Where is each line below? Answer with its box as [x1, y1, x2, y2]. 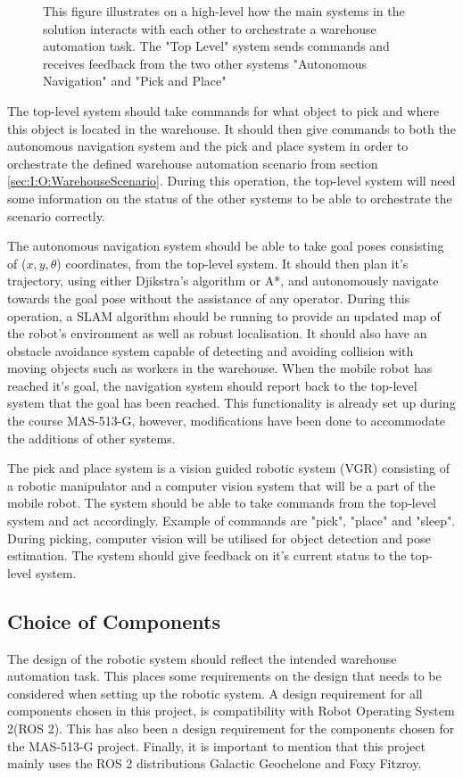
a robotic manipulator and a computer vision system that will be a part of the [7, 476, 435, 494]
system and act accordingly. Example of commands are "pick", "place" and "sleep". [7, 511, 456, 530]
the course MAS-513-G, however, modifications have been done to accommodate [7, 411, 446, 430]
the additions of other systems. [7, 428, 176, 447]
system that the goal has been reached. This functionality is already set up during [7, 393, 456, 412]
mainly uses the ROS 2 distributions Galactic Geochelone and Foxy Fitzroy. [7, 754, 422, 773]
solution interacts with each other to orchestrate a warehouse [43, 19, 376, 37]
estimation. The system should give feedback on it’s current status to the [7, 546, 407, 565]
